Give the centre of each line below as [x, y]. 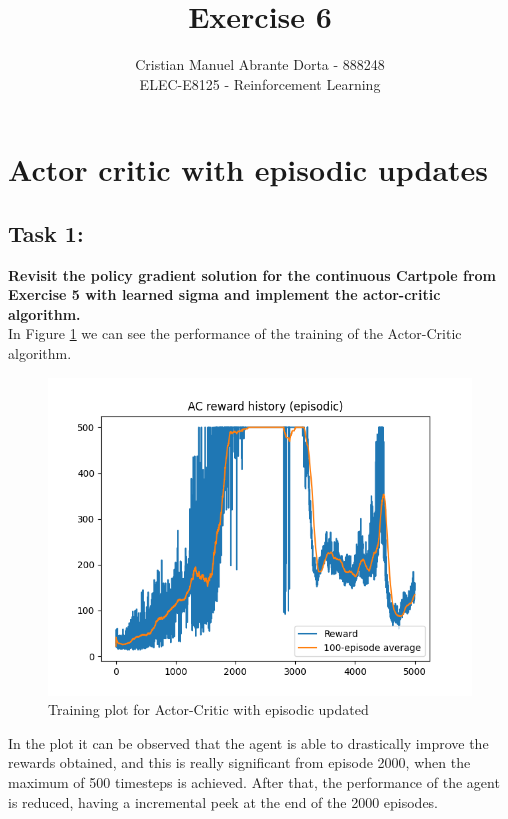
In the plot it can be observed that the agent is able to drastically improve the [248, 742]
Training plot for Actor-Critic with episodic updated [208, 709]
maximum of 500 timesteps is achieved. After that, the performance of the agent [254, 782]
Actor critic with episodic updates [248, 169]
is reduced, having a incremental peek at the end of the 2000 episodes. [223, 801]
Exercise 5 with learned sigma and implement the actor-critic [224, 294]
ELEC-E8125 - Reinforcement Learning [260, 83]
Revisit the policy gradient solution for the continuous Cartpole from [252, 274]
